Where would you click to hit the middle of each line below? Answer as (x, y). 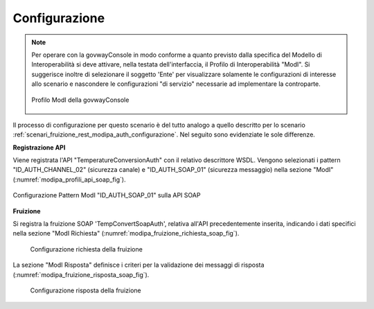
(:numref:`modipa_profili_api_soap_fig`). (69, 179)
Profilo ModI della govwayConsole (80, 100)
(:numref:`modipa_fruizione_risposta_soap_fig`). (81, 274)
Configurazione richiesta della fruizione (87, 249)
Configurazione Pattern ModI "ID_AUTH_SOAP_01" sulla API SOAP (107, 195)
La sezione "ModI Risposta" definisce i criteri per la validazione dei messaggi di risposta (139, 265)
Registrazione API (39, 147)
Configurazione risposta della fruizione (86, 290)
